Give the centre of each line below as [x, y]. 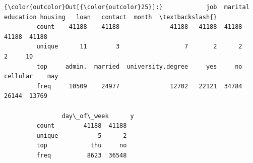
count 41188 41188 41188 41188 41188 [139, 27]
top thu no [82, 146]
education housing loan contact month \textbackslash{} [111, 17]
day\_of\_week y [98, 116]
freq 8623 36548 [82, 155]
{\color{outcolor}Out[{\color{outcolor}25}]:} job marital [127, 7]
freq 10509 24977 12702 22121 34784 [139, 86]
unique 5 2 [82, 135]
